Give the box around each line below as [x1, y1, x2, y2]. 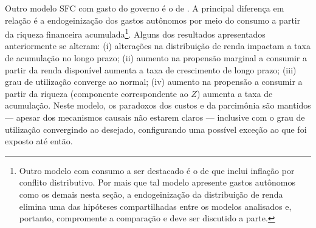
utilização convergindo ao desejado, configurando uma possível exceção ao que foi [5, 122, 307, 135]
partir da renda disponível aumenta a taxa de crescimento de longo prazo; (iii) [5, 63, 297, 76]
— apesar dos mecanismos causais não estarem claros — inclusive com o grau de [5, 111, 305, 123]
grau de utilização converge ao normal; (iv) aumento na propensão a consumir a [5, 75, 303, 88]
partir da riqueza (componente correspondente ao [5, 87, 188, 99]
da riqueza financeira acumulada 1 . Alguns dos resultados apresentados [5, 26, 266, 40]
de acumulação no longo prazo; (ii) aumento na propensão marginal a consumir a [5, 52, 307, 64]
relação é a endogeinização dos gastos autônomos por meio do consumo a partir [5, 13, 301, 26]
